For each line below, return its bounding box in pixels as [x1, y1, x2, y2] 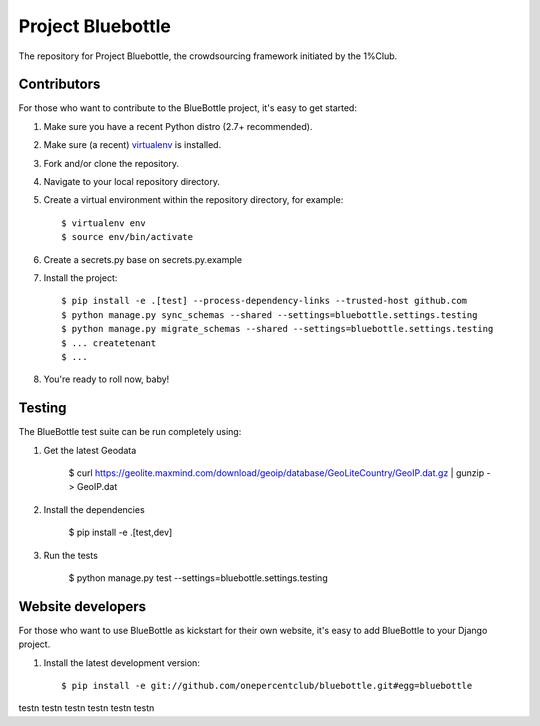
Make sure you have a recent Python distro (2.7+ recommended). [43, 120, 313, 132]
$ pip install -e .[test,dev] [68, 526, 173, 539]
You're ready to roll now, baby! [43, 373, 170, 385]
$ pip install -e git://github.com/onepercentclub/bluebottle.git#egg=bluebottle [61, 680, 473, 692]
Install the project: [43, 271, 118, 284]
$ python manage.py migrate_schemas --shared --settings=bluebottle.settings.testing [61, 323, 494, 335]
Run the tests [43, 549, 99, 561]
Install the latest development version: [43, 656, 200, 669]
